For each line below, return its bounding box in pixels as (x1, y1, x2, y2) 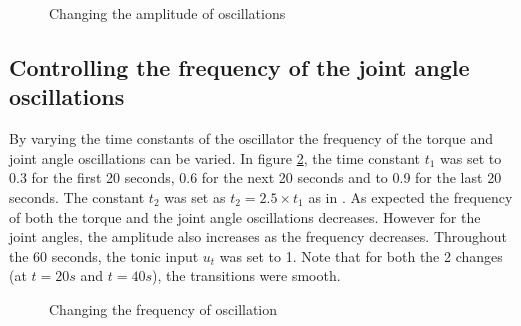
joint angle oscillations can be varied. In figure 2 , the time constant (9, 147, 420, 168)
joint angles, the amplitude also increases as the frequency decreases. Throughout (9, 226, 508, 247)
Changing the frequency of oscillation (49, 298, 278, 319)
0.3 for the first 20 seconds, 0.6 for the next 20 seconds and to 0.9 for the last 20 (9, 167, 502, 188)
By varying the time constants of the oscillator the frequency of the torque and (9, 128, 493, 149)
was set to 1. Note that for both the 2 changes (219, 245, 503, 266)
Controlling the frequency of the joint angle (9, 51, 470, 82)
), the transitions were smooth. (152, 265, 341, 286)
